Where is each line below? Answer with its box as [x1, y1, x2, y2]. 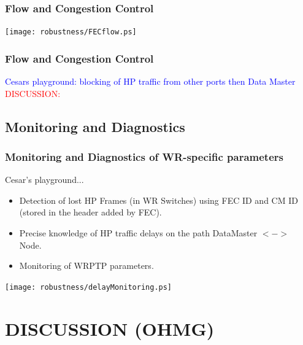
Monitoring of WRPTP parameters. [19, 259, 154, 272]
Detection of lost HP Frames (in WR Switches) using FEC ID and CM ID [19, 193, 298, 206]
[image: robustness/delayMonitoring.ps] [5, 282, 172, 292]
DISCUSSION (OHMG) [5, 316, 215, 341]
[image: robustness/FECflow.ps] [5, 28, 137, 37]
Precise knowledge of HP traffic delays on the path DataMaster [19, 227, 258, 239]
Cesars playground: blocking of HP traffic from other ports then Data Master [5, 75, 296, 88]
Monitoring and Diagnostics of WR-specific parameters [5, 149, 283, 164]
